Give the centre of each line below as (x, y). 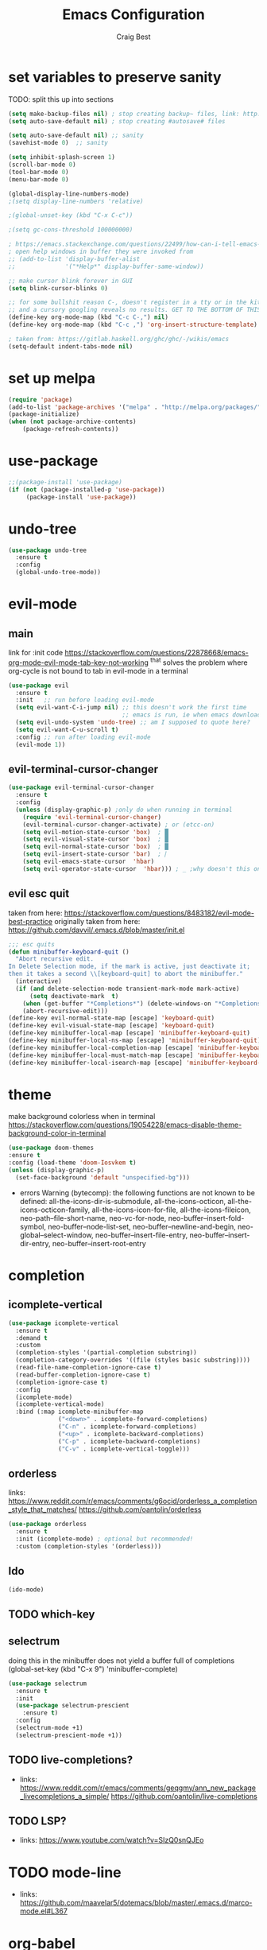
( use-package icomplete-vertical (64, 1323)
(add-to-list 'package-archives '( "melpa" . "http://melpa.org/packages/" (135, 407)
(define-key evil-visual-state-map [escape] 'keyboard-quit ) (112, 1026)
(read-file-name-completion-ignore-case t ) (88, 1368)
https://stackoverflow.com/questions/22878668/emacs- (157, 653)
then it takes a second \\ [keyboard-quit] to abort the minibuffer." (126, 974)
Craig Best (133, 37)
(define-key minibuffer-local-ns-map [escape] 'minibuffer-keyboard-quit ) (135, 1041)
